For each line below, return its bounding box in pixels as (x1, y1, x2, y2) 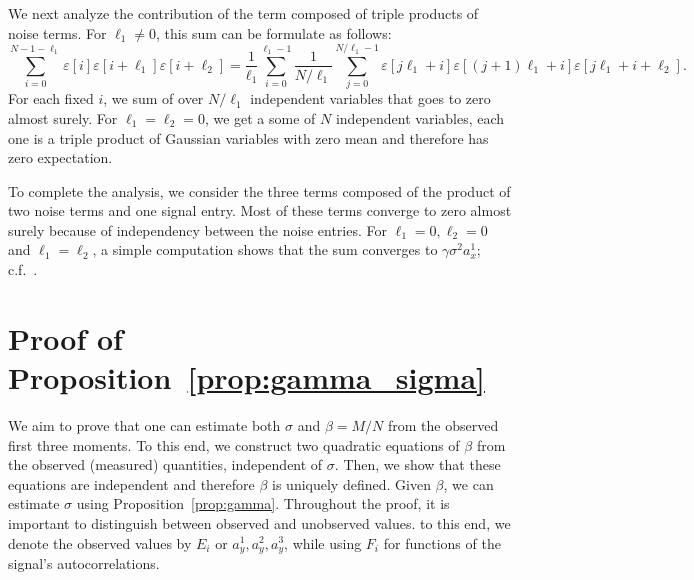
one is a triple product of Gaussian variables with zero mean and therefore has (8, 127, 489, 148)
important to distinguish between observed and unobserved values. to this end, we (8, 512, 511, 533)
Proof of (8, 317, 123, 358)
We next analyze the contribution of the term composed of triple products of (8, 3, 479, 23)
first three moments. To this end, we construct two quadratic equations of (8, 434, 460, 455)
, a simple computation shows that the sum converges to (92, 239, 438, 260)
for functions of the (383, 532, 501, 553)
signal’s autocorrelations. (8, 552, 160, 573)
